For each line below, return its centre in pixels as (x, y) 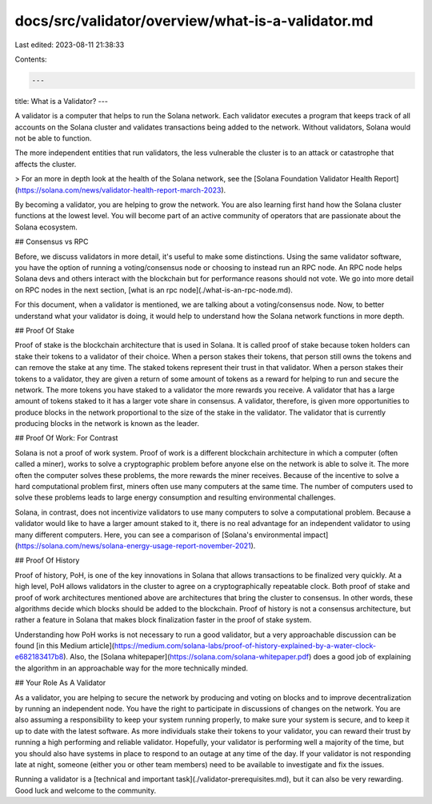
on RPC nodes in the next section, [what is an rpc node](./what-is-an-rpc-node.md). (154, 290)
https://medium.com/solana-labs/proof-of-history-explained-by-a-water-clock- (245, 646)
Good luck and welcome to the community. (85, 790)
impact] (316, 535)
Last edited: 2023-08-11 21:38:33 (70, 45)
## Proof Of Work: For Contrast (66, 438)
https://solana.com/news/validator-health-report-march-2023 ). (122, 190)
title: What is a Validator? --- (61, 101)
